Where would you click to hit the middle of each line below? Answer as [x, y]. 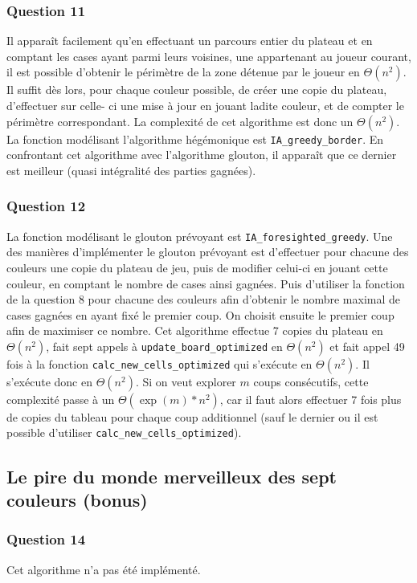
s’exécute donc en [50, 381]
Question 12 [46, 206]
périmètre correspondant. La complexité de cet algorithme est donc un [180, 121]
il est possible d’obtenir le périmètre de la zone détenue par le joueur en [183, 72]
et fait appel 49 [367, 346]
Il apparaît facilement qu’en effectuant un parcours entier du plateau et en [190, 41]
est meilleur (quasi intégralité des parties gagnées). [131, 170]
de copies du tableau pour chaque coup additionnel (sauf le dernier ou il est [192, 416]
